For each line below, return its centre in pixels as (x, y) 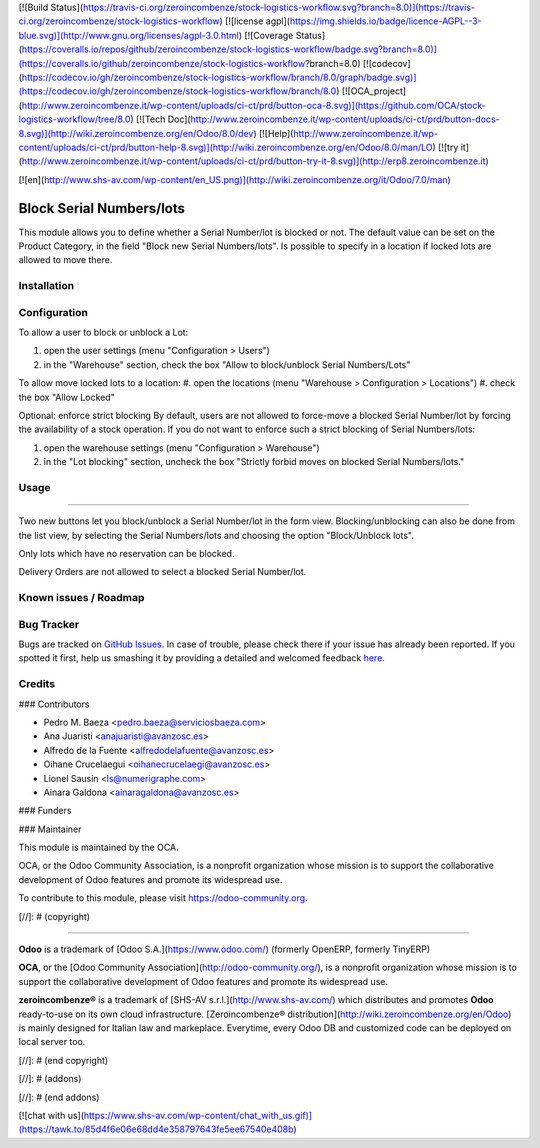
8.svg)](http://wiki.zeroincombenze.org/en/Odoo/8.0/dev (136, 133)
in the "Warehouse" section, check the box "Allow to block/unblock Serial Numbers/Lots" (227, 364)
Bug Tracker (49, 624)
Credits (36, 684)
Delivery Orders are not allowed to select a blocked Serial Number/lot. (162, 572)
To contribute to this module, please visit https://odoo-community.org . (163, 898)
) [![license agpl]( (254, 21)
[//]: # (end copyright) (63, 1060)
